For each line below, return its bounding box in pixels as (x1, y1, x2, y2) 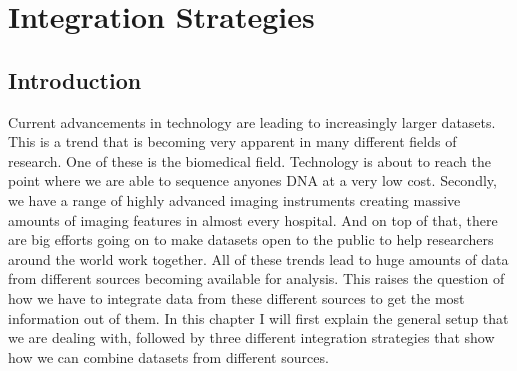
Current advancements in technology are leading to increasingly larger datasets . (8, 111, 496, 132)
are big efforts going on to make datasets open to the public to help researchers (8, 229, 494, 250)
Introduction (8, 64, 142, 95)
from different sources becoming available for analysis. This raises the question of (8, 268, 505, 289)
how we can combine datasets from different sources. (8, 346, 329, 367)
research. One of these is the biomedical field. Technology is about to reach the (8, 150, 491, 171)
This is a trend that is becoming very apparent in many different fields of (8, 131, 457, 152)
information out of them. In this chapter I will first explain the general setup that (8, 307, 509, 328)
